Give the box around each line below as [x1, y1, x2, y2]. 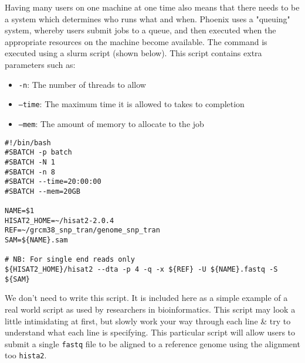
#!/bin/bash [5, 138, 51, 147]
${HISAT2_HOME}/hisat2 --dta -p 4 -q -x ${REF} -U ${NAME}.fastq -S [5, 265, 278, 274]
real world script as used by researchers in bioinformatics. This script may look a [5, 303, 296, 315]
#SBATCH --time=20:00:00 [5, 177, 101, 186]
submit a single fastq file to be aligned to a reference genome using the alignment [5, 337, 300, 350]
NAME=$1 [5, 207, 35, 215]
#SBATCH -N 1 [5, 157, 55, 166]
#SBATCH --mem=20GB [5, 187, 80, 196]
